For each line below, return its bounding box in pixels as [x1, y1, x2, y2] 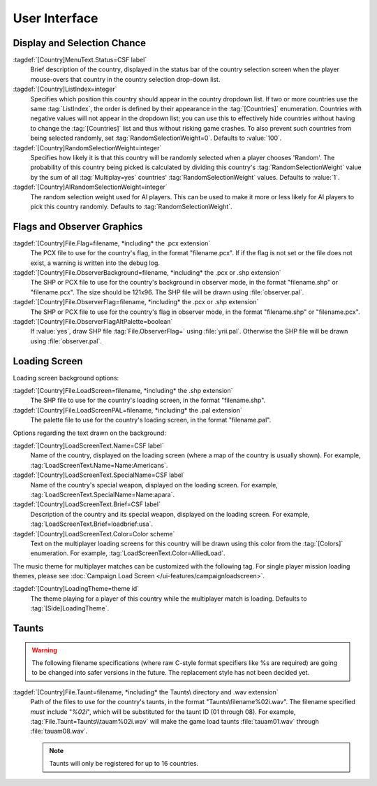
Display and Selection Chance [13, 37, 147, 49]
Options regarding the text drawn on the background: [13, 429, 167, 437]
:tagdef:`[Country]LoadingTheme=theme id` [13, 585, 140, 593]
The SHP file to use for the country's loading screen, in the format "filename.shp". [30, 396, 266, 405]
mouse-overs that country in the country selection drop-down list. [30, 75, 221, 83]
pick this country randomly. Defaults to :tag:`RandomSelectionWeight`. [30, 202, 233, 210]
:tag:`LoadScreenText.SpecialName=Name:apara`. [30, 490, 175, 499]
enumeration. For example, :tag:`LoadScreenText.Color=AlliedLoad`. [30, 549, 226, 557]
